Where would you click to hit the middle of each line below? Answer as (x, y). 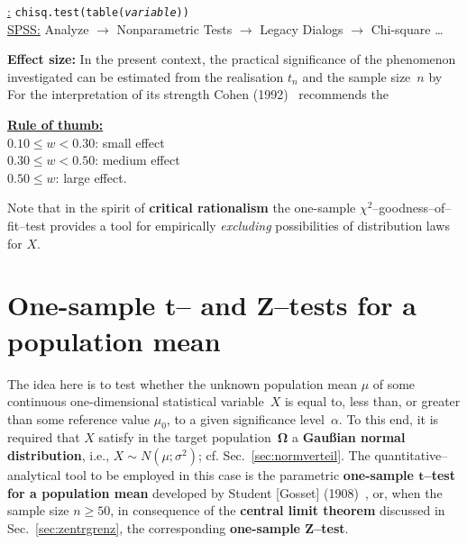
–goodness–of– (412, 208)
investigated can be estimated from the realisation (146, 76)
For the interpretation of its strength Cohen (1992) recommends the (198, 94)
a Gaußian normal (349, 437)
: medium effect (137, 160)
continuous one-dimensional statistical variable (136, 401)
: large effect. (91, 177)
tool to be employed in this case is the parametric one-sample (239, 475)
